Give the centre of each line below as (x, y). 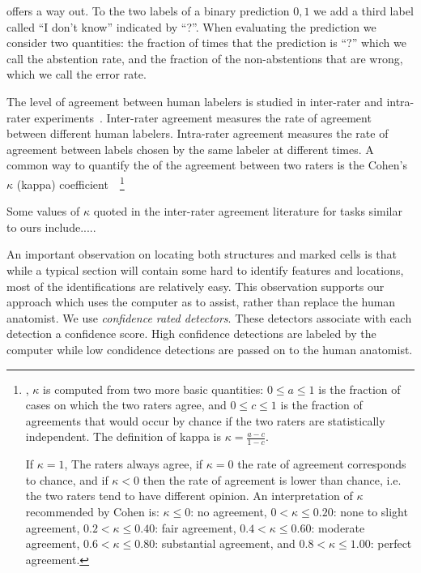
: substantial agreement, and (225, 543)
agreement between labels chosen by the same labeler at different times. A (190, 149)
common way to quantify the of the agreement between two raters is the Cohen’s (207, 165)
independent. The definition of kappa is (123, 436)
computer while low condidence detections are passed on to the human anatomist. (210, 349)
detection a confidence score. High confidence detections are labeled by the (191, 334)
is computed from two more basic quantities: (153, 389)
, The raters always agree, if (134, 464)
